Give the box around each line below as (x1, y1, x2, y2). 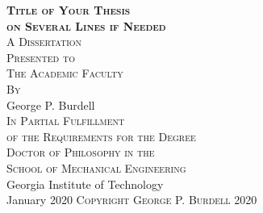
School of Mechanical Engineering (6, 159, 186, 176)
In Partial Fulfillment (6, 112, 125, 129)
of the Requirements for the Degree (6, 127, 196, 144)
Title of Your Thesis (6, 2, 131, 18)
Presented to (6, 48, 75, 65)
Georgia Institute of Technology (6, 175, 164, 192)
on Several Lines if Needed (6, 17, 166, 34)
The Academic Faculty (6, 65, 123, 81)
